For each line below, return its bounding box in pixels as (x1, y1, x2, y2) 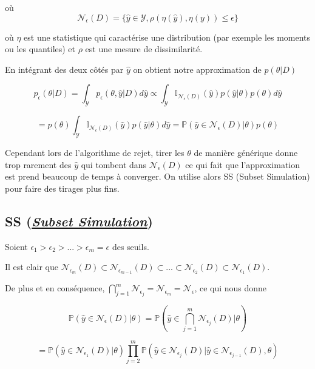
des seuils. (112, 240, 149, 252)
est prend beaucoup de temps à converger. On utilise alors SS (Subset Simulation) (5, 170, 310, 183)
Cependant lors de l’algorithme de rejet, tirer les (5, 146, 185, 158)
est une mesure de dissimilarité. (85, 42, 203, 55)
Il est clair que (5, 260, 58, 273)
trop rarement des (5, 158, 72, 171)
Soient (5, 240, 28, 252)
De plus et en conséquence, (5, 282, 105, 294)
